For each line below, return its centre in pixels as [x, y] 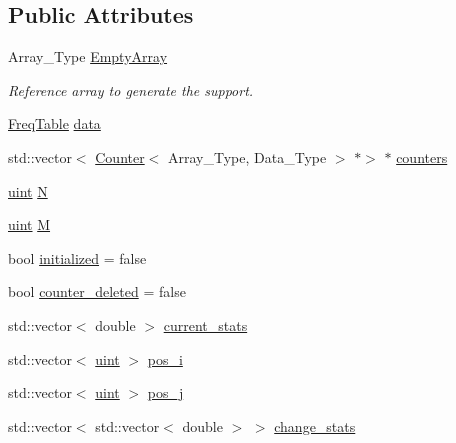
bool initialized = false [77, 257]
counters [422, 156]
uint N [28, 190]
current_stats [205, 324]
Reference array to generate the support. [131, 89]
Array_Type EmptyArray [88, 56]
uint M [29, 224]
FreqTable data [54, 123]
